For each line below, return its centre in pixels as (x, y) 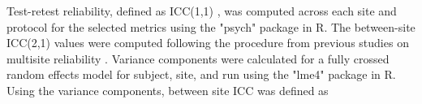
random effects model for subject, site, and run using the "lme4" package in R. (201, 74)
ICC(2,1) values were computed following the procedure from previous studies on (208, 43)
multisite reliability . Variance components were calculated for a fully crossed (198, 58)
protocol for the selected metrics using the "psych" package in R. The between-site (211, 26)
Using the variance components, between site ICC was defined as (168, 90)
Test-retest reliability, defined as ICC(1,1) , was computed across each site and (202, 11)
